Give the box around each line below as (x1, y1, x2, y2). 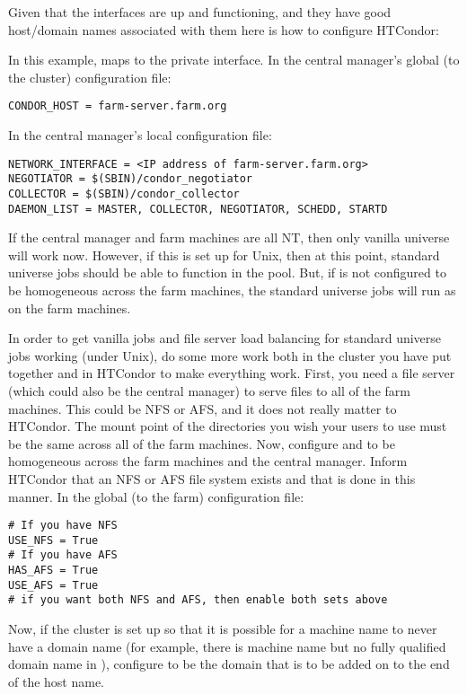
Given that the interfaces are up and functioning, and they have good (8, 3, 392, 21)
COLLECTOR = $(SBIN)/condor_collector (8, 187, 240, 200)
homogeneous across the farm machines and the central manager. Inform (8, 452, 408, 470)
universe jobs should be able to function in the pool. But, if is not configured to (8, 263, 446, 282)
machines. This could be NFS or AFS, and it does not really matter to (8, 399, 397, 417)
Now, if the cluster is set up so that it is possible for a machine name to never (8, 619, 437, 638)
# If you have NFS (8, 519, 118, 532)
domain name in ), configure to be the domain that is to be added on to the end (8, 654, 450, 673)
